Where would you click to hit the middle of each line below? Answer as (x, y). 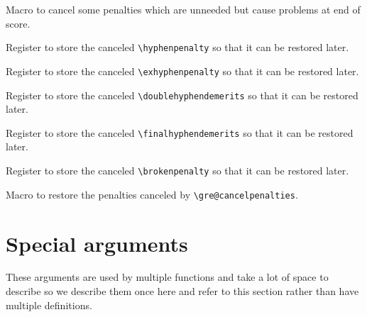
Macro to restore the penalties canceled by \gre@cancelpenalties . (152, 194)
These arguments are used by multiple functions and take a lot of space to (167, 277)
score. (18, 23)
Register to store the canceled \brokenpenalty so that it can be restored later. (177, 170)
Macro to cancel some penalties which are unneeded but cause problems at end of (183, 9)
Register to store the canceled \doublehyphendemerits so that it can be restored (182, 95)
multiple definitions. (49, 305)
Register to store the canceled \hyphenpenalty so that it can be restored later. (177, 47)
